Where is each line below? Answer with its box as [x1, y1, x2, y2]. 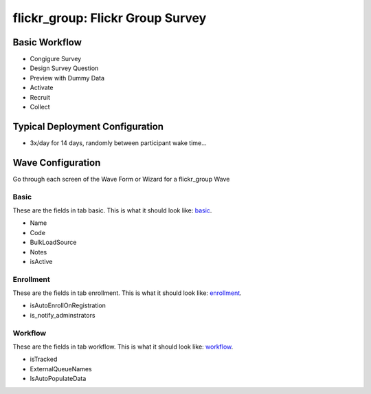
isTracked [30, 355, 58, 364]
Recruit [30, 93, 51, 101]
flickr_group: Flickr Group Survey [12, 10, 207, 25]
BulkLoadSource [30, 238, 77, 247]
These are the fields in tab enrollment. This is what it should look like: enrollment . [12, 289, 242, 297]
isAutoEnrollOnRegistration [30, 301, 106, 309]
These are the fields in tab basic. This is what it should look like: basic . [12, 206, 212, 215]
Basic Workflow [12, 36, 82, 48]
